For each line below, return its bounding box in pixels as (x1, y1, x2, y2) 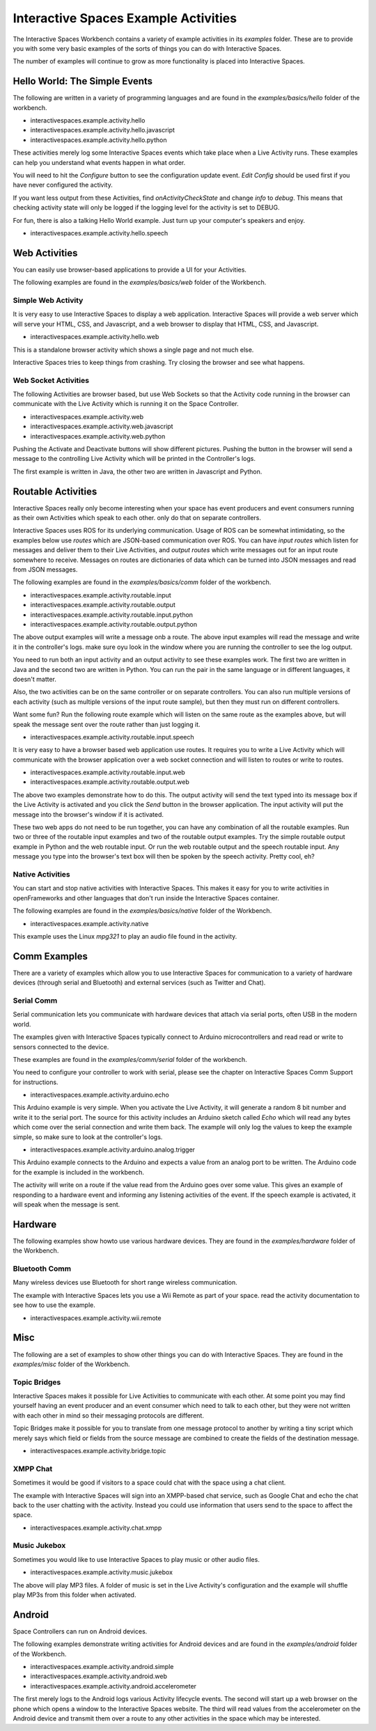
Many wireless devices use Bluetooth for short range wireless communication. (13, 1278, 238, 1287)
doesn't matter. (13, 675, 57, 683)
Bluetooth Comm (13, 1264, 72, 1274)
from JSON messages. (13, 565, 78, 574)
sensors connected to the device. (13, 1042, 109, 1051)
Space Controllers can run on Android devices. (13, 1627, 148, 1636)
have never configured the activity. (13, 181, 113, 189)
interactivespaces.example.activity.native (30, 919, 149, 927)
